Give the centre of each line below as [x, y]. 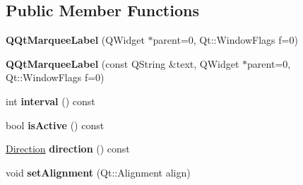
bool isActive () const [55, 125]
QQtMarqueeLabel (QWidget [75, 40]
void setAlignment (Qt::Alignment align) [98, 172]
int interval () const [50, 101]
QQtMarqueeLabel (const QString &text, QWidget [123, 63]
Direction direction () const [68, 149]
